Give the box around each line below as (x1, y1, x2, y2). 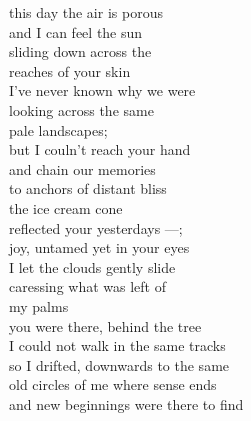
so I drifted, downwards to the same (9, 354, 230, 375)
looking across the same (9, 99, 154, 120)
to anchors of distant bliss (9, 178, 167, 199)
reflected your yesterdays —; (9, 217, 183, 238)
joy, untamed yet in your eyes (9, 237, 190, 258)
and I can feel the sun (9, 21, 143, 42)
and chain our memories (9, 158, 156, 179)
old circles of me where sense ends (9, 374, 217, 395)
